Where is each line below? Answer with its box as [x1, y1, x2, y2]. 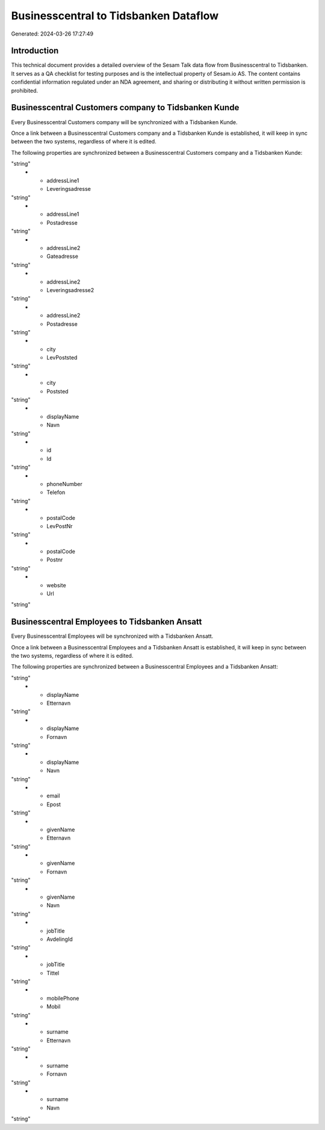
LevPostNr [46, 522, 73, 529]
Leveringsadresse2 [46, 286, 94, 293]
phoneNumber [46, 480, 82, 487]
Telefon [46, 489, 66, 496]
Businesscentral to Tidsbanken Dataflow [11, 9, 219, 22]
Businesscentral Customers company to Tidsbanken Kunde [11, 102, 240, 113]
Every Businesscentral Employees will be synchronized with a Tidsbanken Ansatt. [11, 632, 214, 640]
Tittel [46, 969, 60, 976]
